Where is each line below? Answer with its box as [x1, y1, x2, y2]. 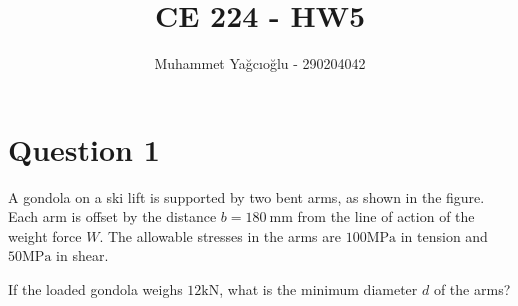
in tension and [400, 225, 488, 246]
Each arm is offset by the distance [8, 206, 217, 227]
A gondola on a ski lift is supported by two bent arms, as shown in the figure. [8, 186, 485, 207]
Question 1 [8, 128, 160, 169]
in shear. [56, 245, 109, 266]
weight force [8, 225, 82, 246]
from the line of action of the [297, 206, 475, 227]
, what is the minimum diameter [219, 279, 418, 300]
